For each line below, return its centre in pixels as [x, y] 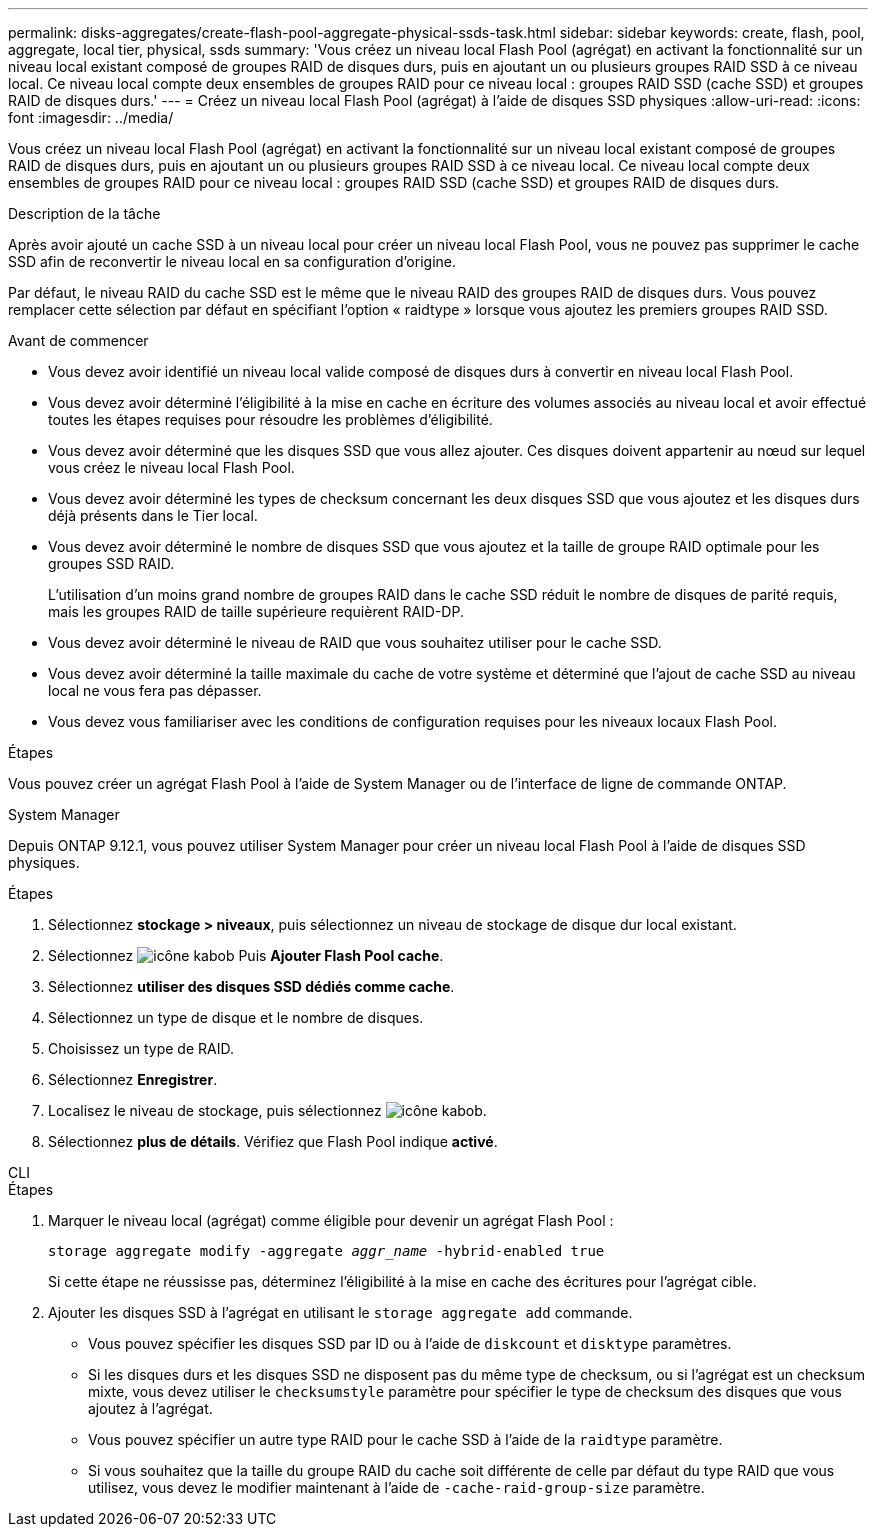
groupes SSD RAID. [111, 563]
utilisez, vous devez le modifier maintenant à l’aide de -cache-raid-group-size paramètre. [396, 1487]
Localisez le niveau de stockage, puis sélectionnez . [267, 1110]
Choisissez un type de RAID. [141, 1048]
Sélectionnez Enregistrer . [133, 1079]
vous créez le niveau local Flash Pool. [171, 467]
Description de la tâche [84, 213]
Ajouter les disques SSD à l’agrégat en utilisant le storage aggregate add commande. [340, 1312]
